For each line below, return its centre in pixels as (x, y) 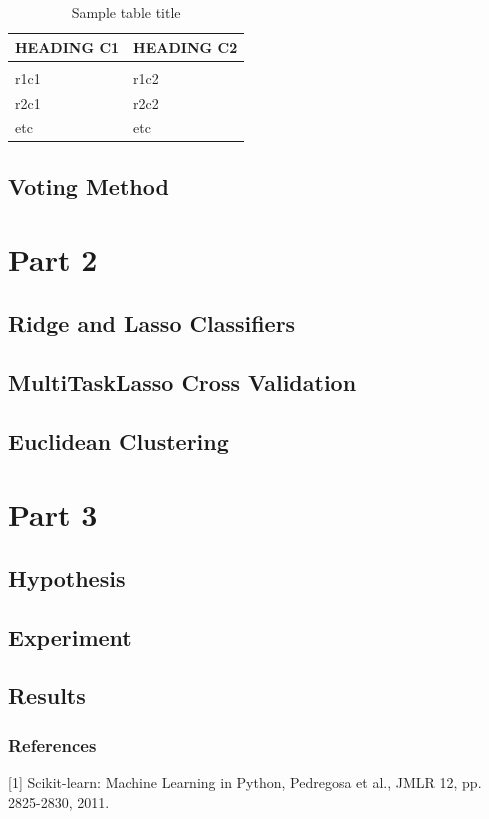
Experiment (70, 636)
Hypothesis (67, 577)
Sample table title (126, 12)
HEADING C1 (67, 46)
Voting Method (88, 185)
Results (47, 695)
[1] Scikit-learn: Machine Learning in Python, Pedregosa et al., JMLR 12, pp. (245, 781)
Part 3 (53, 514)
